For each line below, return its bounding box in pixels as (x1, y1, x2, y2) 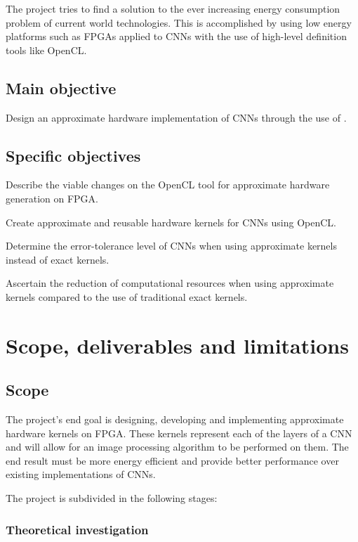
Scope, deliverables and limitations (6, 330, 349, 359)
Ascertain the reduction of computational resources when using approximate (6, 276, 334, 290)
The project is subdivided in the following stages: (6, 491, 218, 505)
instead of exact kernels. (6, 252, 110, 266)
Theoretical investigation (6, 520, 149, 538)
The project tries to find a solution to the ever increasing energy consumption (6, 1, 340, 15)
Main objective (6, 77, 117, 98)
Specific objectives (6, 144, 141, 166)
